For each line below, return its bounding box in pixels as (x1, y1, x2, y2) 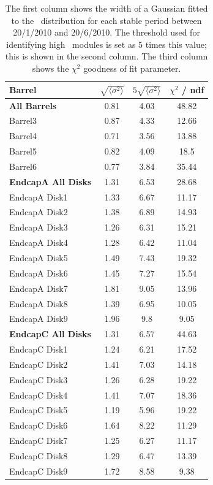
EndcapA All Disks (9, 175, 92, 188)
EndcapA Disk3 (9, 221, 68, 234)
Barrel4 (9, 129, 37, 142)
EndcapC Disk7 (9, 434, 68, 447)
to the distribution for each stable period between (11, 13, 202, 26)
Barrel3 (9, 114, 37, 127)
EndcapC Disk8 (9, 449, 68, 462)
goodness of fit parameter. (83, 61, 181, 74)
